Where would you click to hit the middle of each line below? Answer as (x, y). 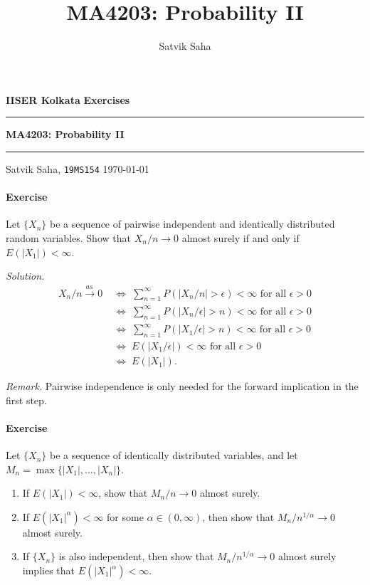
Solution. (25, 276)
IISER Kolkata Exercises (68, 99)
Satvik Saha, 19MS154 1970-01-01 (78, 168)
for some (125, 516)
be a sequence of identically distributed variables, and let (174, 455)
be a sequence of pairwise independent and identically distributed (192, 224)
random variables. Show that (68, 237)
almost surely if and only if (240, 237)
